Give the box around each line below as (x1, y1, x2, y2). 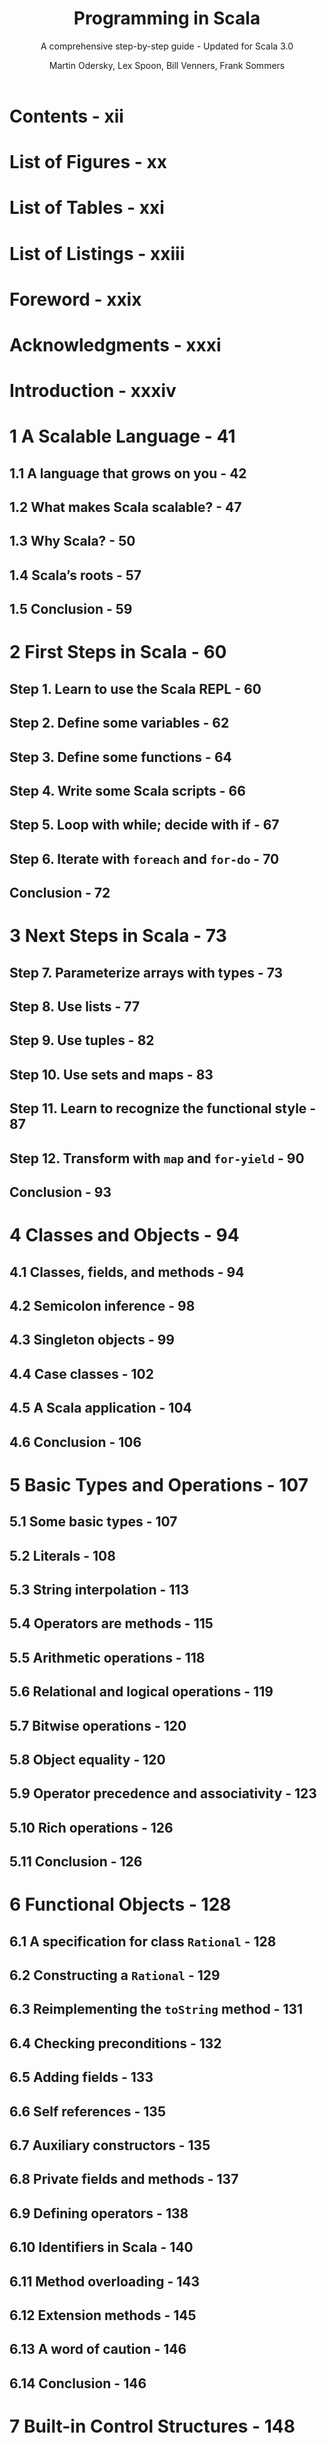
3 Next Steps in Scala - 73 (9, 925, 227, 947)
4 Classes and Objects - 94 (9, 1224, 240, 1247)
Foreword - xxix (9, 288, 142, 311)
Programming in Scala (73, 7, 261, 30)
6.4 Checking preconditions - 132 (9, 2035, 222, 2052)
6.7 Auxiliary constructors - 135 (9, 2137, 211, 2154)
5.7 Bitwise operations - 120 (9, 1717, 187, 1734)
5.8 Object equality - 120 (9, 1751, 166, 1768)
